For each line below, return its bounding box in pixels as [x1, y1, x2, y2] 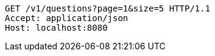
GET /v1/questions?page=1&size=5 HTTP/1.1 [5, 4, 211, 13]
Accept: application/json [5, 13, 129, 23]
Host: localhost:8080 [5, 23, 108, 33]
